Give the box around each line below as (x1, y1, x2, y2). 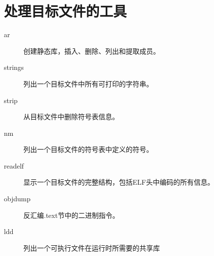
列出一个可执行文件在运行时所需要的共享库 (23, 242, 160, 253)
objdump (4, 193, 31, 204)
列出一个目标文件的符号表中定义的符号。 (23, 144, 153, 154)
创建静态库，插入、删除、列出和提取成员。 (23, 45, 160, 56)
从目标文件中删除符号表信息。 (23, 111, 119, 122)
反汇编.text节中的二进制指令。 (23, 210, 119, 220)
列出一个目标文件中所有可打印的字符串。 (23, 78, 153, 88)
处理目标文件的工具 (4, 1, 127, 21)
